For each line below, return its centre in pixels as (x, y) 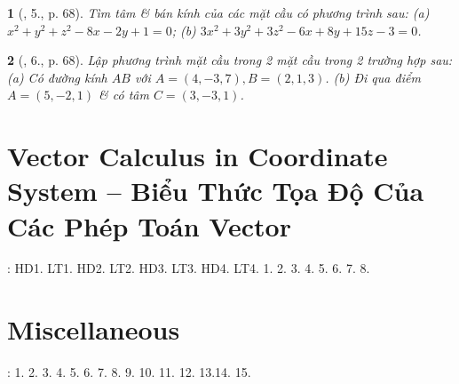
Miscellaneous (94, 329)
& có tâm (124, 95)
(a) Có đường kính (57, 77)
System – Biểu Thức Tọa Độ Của (216, 191)
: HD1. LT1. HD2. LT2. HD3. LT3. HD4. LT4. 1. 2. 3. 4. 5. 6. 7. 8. (189, 268)
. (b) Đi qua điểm (373, 77)
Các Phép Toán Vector (149, 225)
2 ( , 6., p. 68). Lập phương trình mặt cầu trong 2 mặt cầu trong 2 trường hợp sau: (230, 60)
